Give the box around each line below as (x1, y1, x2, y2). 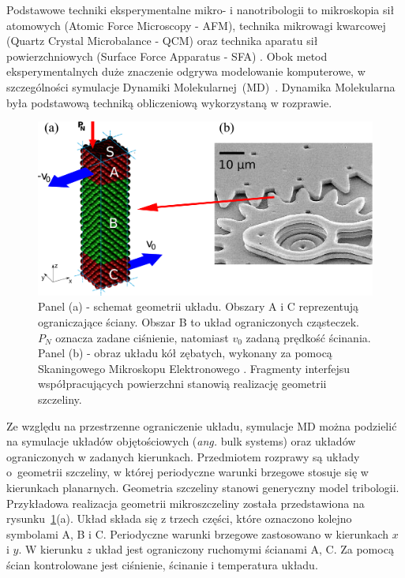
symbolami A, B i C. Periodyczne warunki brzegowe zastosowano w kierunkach (6, 525, 389, 542)
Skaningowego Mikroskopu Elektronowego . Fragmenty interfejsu (38, 360, 351, 376)
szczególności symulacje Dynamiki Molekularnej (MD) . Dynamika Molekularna (6, 78, 396, 95)
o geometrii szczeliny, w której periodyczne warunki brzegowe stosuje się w (6, 464, 369, 480)
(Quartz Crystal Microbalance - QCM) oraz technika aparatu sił (6, 32, 318, 49)
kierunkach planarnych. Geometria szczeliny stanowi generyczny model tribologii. (6, 479, 399, 495)
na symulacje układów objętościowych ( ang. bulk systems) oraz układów (6, 433, 356, 449)
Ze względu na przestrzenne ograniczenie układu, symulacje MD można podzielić (6, 417, 397, 434)
